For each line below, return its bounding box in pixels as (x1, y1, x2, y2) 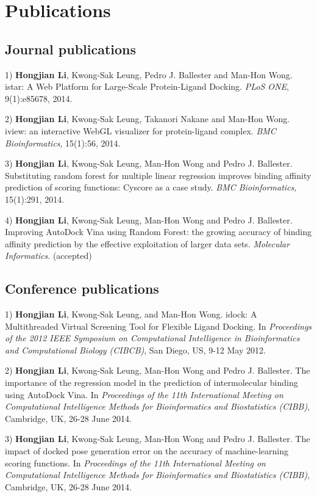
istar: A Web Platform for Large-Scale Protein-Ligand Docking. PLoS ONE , (5, 80, 289, 93)
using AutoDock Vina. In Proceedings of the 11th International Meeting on (5, 388, 283, 401)
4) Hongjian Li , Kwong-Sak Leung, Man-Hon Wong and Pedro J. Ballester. (5, 213, 293, 226)
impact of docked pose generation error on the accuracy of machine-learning (5, 444, 289, 457)
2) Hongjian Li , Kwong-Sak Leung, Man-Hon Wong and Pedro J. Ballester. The (5, 364, 310, 377)
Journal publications (5, 39, 137, 58)
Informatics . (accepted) (5, 249, 92, 262)
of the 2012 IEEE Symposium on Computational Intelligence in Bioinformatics (5, 332, 300, 344)
